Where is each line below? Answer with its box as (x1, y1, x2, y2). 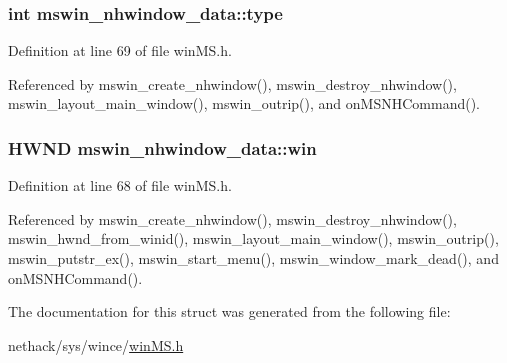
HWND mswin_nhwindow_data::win (8, 135, 317, 160)
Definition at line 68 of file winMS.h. (8, 175, 232, 196)
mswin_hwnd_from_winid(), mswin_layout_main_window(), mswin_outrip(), (8, 228, 499, 249)
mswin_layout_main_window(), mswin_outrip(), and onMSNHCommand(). (8, 93, 480, 114)
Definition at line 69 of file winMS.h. (8, 40, 232, 61)
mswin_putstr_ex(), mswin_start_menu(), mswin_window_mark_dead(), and (8, 248, 499, 268)
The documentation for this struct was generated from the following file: (8, 301, 451, 322)
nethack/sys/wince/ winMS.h (8, 334, 184, 355)
